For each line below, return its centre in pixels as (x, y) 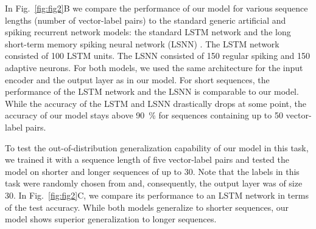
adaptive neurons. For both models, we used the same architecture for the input (154, 67)
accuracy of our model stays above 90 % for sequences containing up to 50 (144, 115)
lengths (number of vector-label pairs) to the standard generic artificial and (146, 20)
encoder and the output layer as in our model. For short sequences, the (137, 79)
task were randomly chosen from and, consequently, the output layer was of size (154, 183)
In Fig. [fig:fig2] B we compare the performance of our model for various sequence (156, 8)
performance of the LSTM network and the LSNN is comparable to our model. (152, 91)
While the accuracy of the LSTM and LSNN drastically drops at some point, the (156, 103)
